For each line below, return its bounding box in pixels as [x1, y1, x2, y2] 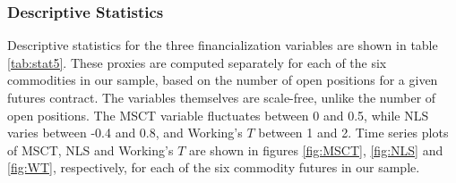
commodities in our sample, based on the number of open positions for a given [7, 71, 438, 89]
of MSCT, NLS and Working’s [7, 140, 174, 159]
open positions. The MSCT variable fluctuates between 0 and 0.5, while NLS [7, 105, 429, 124]
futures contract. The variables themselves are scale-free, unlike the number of [7, 88, 436, 106]
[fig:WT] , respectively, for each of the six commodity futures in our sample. [7, 158, 420, 177]
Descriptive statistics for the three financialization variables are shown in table [7, 36, 438, 54]
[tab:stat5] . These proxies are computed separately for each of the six [7, 53, 387, 71]
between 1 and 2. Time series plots [258, 123, 449, 142]
